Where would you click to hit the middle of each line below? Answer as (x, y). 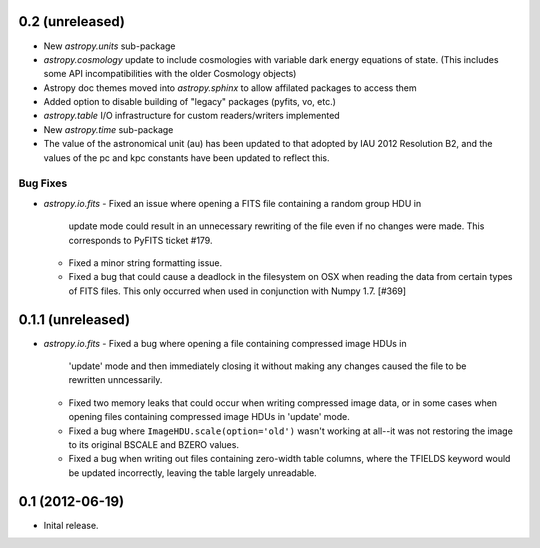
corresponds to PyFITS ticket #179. (140, 240)
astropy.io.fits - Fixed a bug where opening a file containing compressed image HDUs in (225, 343)
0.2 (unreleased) (71, 21)
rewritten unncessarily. (115, 380)
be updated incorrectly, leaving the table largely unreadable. (192, 472)
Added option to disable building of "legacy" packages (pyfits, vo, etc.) (190, 102)
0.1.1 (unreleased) (74, 319)
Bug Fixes (43, 183)
